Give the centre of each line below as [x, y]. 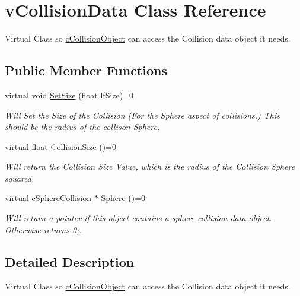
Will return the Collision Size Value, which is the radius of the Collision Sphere [150, 166]
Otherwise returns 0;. [43, 229]
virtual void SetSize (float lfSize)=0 [69, 95]
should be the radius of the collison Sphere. [82, 127]
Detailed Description [70, 261]
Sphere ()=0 [123, 198]
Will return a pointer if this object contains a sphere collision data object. [138, 218]
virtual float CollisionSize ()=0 [60, 146]
